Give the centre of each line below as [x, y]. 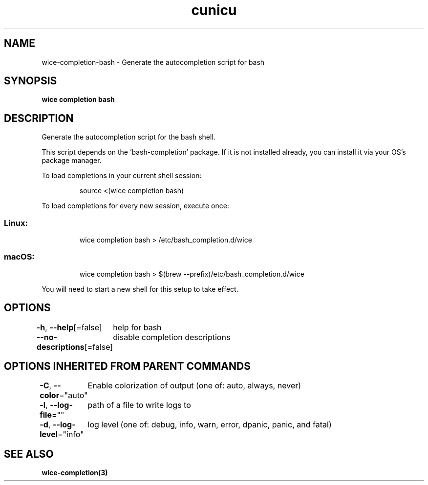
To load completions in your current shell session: [122, 176]
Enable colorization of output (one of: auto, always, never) [194, 386]
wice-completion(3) [75, 473]
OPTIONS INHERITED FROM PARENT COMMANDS [127, 366]
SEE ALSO [29, 454]
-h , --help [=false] [69, 327]
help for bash [137, 327]
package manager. [72, 161]
